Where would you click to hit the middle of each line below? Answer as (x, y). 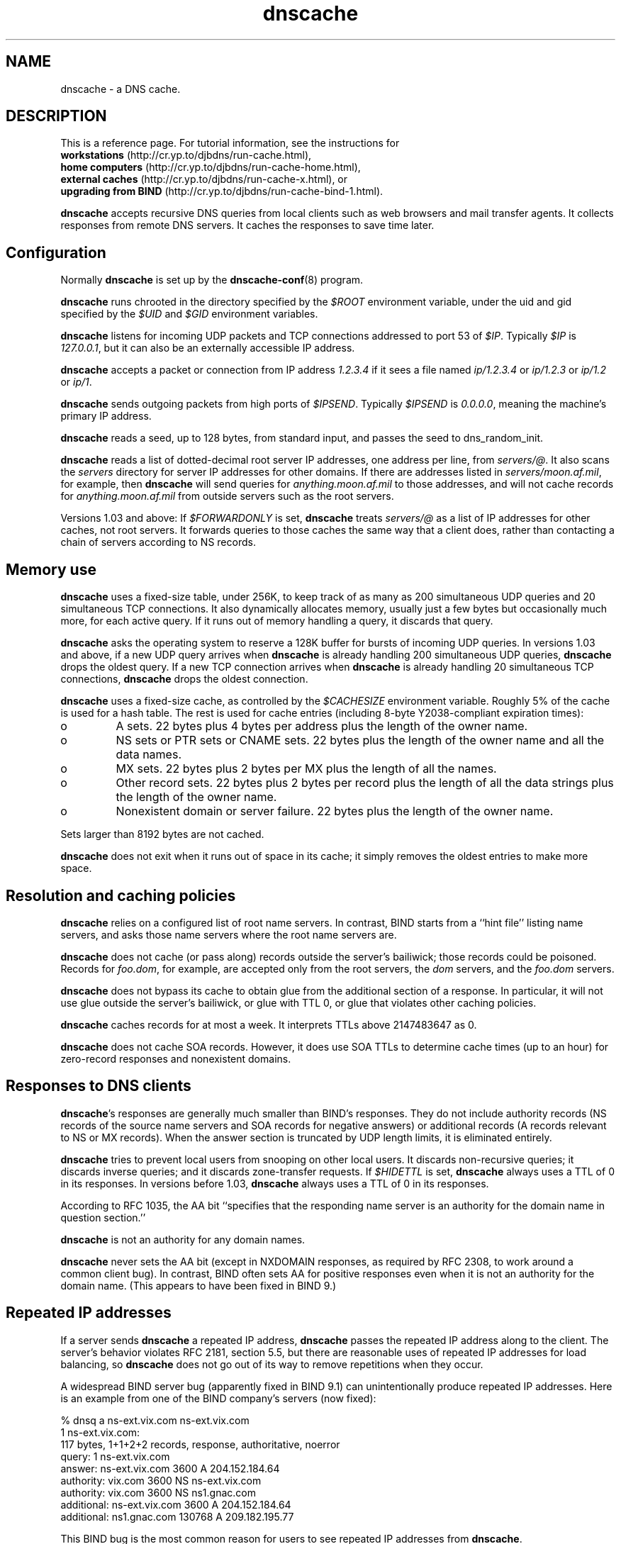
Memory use (51, 569)
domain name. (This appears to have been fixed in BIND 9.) (198, 1285)
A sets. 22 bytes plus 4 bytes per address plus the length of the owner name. (322, 726)
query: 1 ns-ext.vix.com (115, 1456)
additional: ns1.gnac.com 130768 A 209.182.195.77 (177, 1516)
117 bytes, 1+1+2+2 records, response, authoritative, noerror (200, 1444)
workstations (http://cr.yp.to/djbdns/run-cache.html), (186, 155)
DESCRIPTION (56, 116)
